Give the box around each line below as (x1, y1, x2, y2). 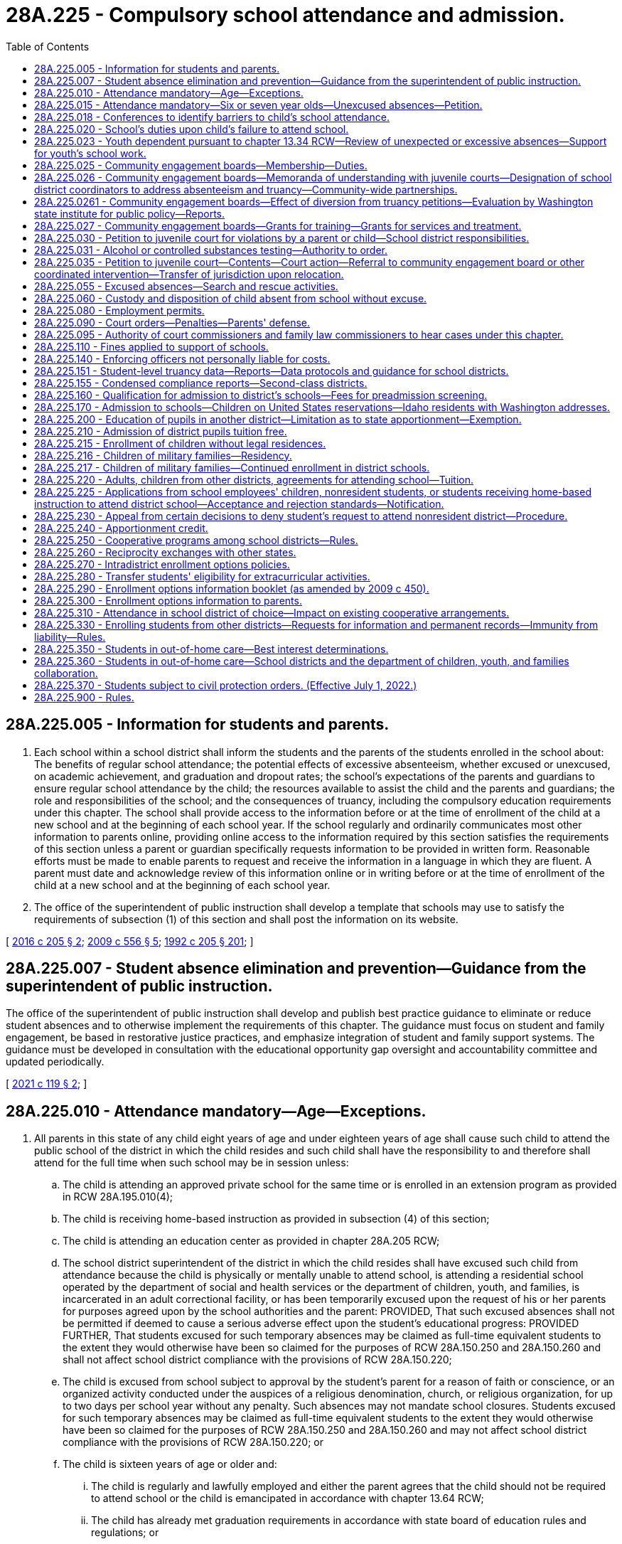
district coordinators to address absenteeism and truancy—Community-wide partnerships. (34, 183, 458, 196)
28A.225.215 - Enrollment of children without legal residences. (34, 437, 326, 449)
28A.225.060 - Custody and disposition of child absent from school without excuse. (34, 292, 427, 304)
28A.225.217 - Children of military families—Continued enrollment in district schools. (34, 461, 430, 474)
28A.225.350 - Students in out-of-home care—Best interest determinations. (34, 642, 389, 655)
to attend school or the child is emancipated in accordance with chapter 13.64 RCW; (91, 1492, 484, 1505)
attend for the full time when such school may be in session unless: (34, 1156, 349, 1169)
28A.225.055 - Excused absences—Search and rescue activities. (34, 279, 338, 292)
